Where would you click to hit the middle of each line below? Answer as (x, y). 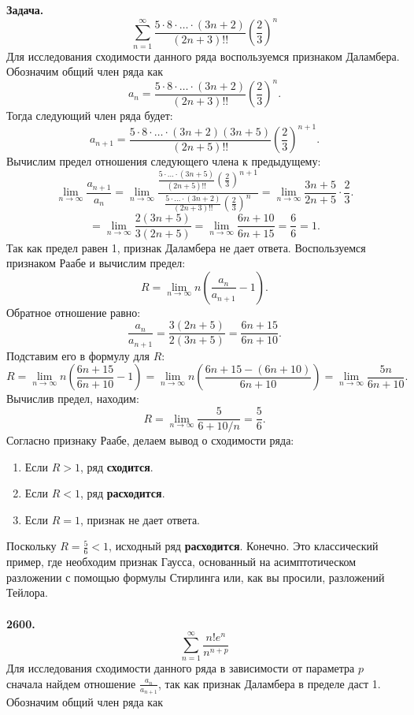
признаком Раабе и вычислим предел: (96, 263)
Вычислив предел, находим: (73, 398)
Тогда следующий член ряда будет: (90, 115)
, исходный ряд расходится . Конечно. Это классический (244, 546)
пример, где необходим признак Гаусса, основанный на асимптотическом (181, 562)
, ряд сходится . (117, 466)
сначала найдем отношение (71, 683)
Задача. (25, 10)
